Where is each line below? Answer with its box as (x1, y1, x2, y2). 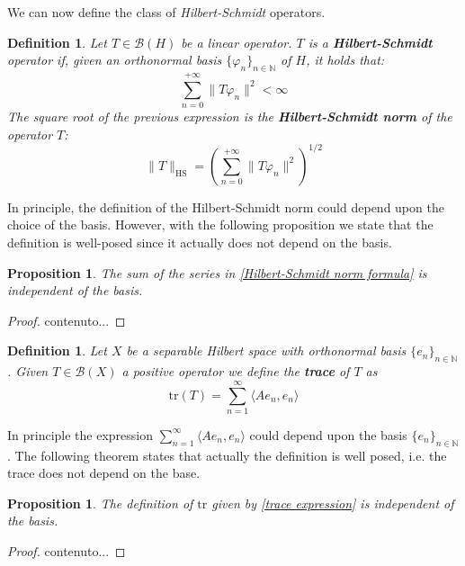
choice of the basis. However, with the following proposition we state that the (7, 215, 434, 234)
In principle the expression (7, 425, 154, 444)
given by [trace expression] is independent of (211, 493, 454, 512)
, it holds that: (306, 50, 385, 69)
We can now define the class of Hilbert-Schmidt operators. (7, 3, 326, 21)
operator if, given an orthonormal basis (7, 50, 222, 69)
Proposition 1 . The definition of (7, 493, 193, 512)
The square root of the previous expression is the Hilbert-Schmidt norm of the (7, 107, 452, 126)
